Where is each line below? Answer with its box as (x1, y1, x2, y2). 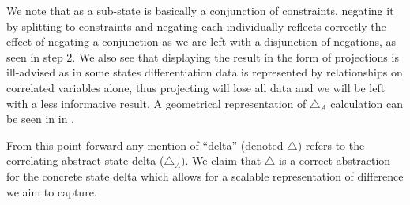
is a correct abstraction (279, 152, 391, 169)
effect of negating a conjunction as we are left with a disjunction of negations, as (6, 33, 397, 50)
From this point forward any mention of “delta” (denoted (6, 136, 284, 153)
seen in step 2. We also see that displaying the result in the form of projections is (6, 48, 399, 65)
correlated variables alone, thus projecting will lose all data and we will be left (6, 79, 386, 95)
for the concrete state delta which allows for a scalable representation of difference (6, 167, 404, 184)
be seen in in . (6, 110, 75, 127)
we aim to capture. (6, 183, 97, 199)
